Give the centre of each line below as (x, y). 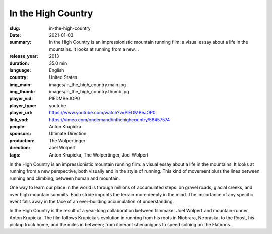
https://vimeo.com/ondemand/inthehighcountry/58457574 (110, 120)
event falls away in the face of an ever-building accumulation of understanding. (91, 201)
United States (63, 77)
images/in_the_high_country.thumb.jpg (89, 92)
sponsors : (20, 134)
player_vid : (21, 99)
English (57, 70)
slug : (15, 28)
